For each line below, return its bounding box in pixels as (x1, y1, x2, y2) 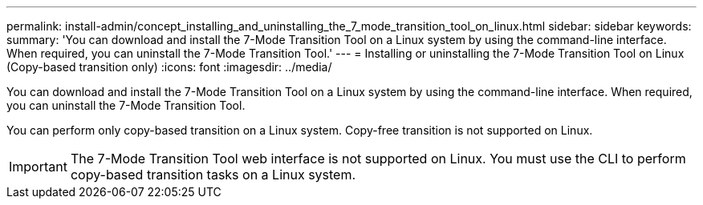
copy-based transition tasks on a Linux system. (70, 167, 356, 183)
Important (9, 159, 67, 175)
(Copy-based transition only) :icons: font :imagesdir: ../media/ (6, 60, 332, 74)
